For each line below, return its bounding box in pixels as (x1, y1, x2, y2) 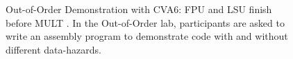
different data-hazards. (6, 42, 101, 56)
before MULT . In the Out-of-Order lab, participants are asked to (6, 15, 285, 29)
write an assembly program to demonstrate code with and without (6, 29, 288, 43)
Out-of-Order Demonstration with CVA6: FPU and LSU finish (6, 2, 272, 16)
